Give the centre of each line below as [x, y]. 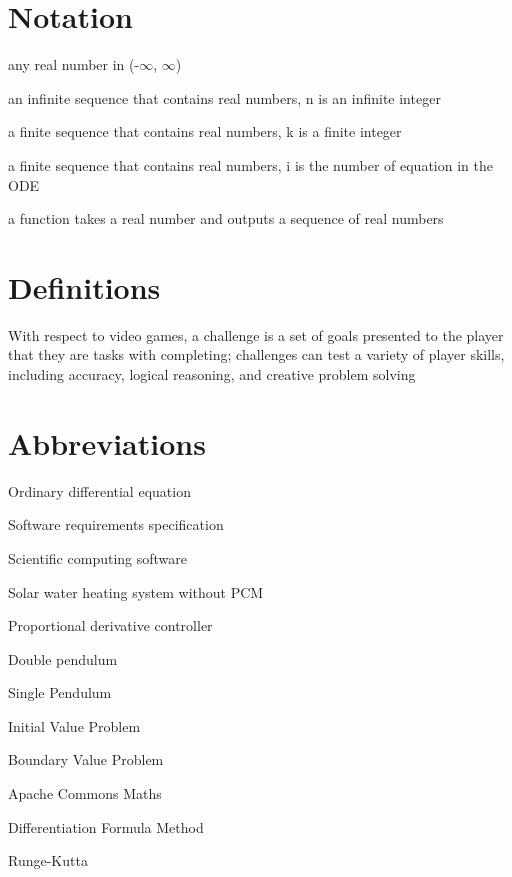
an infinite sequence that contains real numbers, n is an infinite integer [224, 97]
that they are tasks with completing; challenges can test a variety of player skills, [256, 354]
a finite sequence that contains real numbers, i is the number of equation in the [250, 164]
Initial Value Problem [74, 725]
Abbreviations [107, 442]
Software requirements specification [116, 524]
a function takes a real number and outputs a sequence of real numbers [226, 218]
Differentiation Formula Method [106, 826]
